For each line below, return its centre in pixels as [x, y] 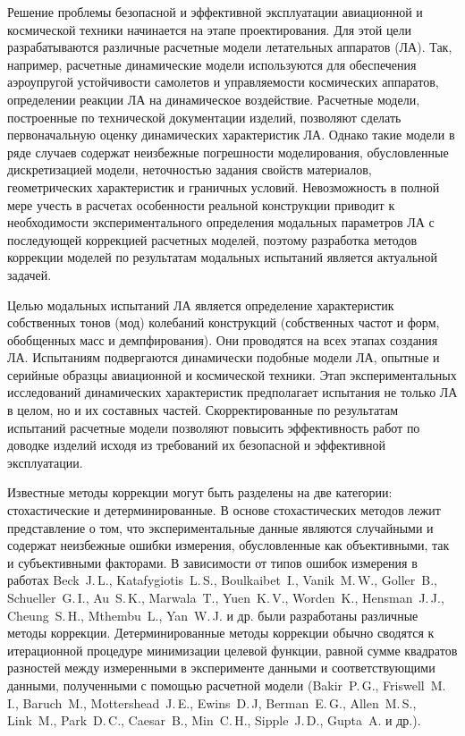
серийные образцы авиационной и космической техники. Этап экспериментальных [232, 374]
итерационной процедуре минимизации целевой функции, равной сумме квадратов [232, 650]
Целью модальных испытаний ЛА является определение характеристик [201, 305]
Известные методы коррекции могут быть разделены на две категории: [200, 492]
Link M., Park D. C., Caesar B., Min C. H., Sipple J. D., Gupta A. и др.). [214, 720]
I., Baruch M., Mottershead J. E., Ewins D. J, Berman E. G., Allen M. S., [212, 702]
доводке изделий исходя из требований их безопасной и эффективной [196, 445]
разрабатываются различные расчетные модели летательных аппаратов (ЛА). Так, [230, 47]
